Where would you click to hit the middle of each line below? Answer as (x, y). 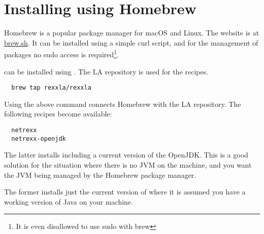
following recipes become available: (58, 114)
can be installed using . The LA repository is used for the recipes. (106, 71)
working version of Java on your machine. (69, 201)
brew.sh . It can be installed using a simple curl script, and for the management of (131, 42)
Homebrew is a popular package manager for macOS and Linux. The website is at (132, 33)
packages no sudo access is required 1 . (62, 53)
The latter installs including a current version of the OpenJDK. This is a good (126, 155)
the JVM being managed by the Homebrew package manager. (100, 174)
